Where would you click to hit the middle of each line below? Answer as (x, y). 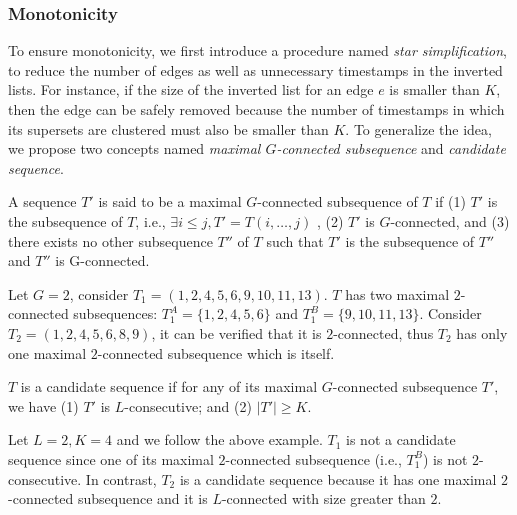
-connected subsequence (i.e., (313, 458)
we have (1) (43, 405)
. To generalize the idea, (418, 128)
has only (482, 332)
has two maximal (397, 293)
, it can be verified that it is (236, 332)
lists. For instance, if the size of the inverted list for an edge (191, 89)
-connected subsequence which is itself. (216, 352)
